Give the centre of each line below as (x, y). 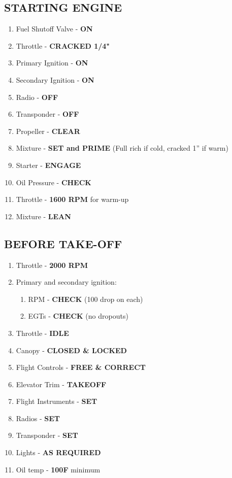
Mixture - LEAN (43, 216)
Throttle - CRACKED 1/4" (63, 45)
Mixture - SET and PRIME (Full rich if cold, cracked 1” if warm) (122, 148)
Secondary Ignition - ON (55, 79)
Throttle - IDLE (42, 333)
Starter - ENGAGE (48, 165)
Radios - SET (38, 418)
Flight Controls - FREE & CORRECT (81, 367)
